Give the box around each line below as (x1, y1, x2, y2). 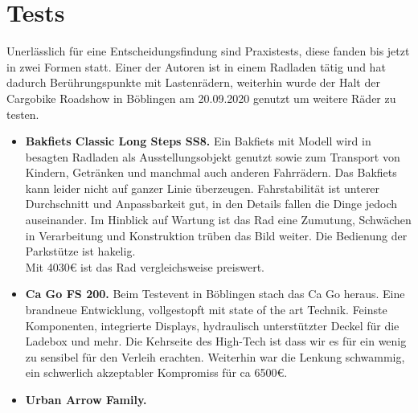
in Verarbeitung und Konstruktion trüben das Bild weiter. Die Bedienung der (25, 227, 408, 243)
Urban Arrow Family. (25, 391, 147, 407)
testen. (6, 105, 39, 122)
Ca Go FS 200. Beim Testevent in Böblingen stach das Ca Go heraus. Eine (25, 285, 405, 302)
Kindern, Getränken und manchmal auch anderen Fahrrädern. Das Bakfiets (25, 164, 397, 181)
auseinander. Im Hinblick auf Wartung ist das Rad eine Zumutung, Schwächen (25, 211, 412, 228)
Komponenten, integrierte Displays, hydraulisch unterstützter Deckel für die (25, 317, 400, 333)
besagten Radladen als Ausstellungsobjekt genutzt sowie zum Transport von (25, 148, 400, 165)
